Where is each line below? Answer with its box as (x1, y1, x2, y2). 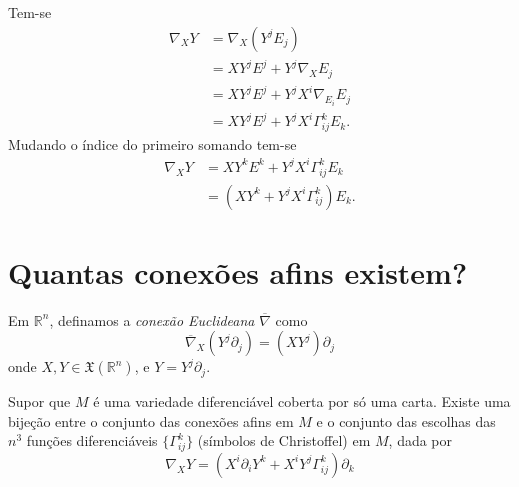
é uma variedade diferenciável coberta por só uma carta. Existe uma (93, 390, 511, 411)
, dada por (388, 430, 453, 451)
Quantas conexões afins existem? (8, 251, 468, 292)
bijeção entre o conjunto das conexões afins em (8, 410, 294, 431)
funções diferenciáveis (26, 430, 158, 451)
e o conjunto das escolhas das (316, 410, 496, 431)
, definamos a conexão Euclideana (49, 309, 255, 330)
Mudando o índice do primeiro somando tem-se (8, 133, 297, 154)
